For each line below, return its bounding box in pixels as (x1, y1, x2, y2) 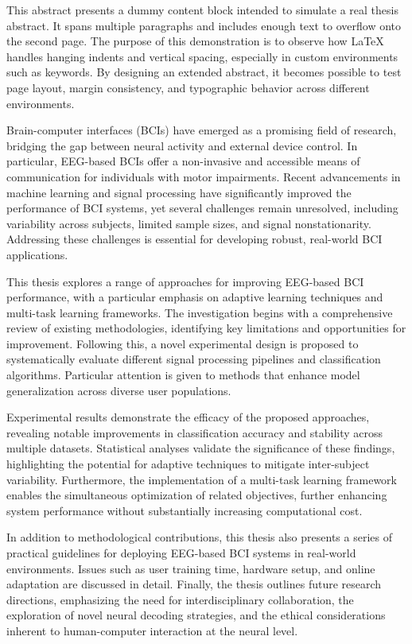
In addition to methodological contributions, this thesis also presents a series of (6, 529, 392, 545)
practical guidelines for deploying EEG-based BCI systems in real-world (6, 545, 356, 561)
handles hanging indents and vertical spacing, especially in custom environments (6, 48, 398, 64)
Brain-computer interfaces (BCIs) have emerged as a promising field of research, (6, 122, 397, 138)
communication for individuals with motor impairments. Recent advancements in (6, 168, 401, 184)
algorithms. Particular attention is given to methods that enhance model (6, 367, 360, 383)
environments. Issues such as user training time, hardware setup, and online (6, 560, 375, 576)
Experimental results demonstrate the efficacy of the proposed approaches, (6, 409, 370, 425)
